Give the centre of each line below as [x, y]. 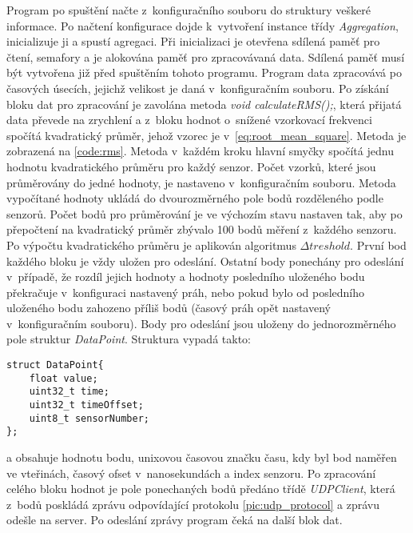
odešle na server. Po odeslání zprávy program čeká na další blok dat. [175, 520]
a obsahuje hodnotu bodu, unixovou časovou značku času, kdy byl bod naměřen [202, 457]
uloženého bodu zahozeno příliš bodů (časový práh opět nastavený [169, 308]
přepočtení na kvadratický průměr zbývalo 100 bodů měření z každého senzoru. [202, 229]
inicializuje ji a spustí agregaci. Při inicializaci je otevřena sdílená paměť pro [193, 41]
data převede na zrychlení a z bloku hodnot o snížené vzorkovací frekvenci [189, 120]
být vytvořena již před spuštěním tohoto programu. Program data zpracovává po [204, 72]
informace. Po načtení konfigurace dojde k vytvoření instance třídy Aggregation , [203, 25]
